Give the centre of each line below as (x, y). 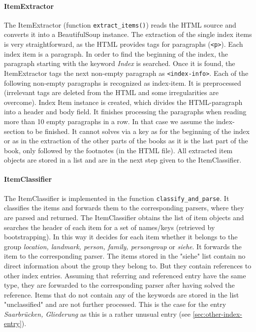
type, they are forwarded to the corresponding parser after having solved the (119, 285)
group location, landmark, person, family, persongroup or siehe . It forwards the (123, 246)
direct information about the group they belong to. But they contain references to (128, 265)
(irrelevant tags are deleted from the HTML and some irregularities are (111, 92)
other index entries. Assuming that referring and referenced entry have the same (125, 275)
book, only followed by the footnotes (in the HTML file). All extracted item (118, 150)
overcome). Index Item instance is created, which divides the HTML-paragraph (123, 102)
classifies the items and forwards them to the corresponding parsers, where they (124, 208)
